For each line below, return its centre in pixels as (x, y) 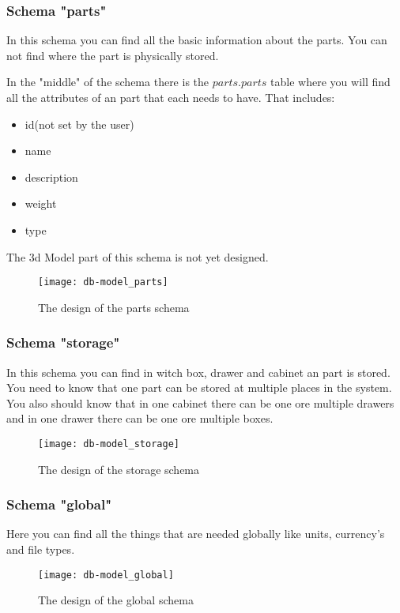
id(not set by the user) (79, 124)
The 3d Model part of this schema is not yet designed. (138, 256)
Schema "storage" (63, 342)
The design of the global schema (116, 600)
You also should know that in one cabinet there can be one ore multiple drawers (200, 402)
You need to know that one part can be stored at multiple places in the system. (199, 387)
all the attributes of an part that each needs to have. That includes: (171, 97)
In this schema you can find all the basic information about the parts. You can (197, 40)
